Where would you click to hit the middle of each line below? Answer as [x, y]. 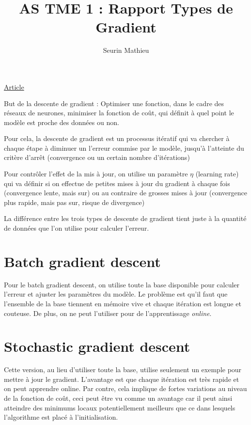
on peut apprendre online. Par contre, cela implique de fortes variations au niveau [125, 388]
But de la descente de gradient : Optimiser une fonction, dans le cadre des [114, 103]
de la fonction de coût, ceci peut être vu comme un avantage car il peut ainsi [118, 398]
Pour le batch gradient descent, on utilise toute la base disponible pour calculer [122, 284]
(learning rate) [217, 174]
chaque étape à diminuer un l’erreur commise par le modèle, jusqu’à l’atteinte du [124, 148]
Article [14, 87]
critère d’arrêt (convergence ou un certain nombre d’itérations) [97, 157]
